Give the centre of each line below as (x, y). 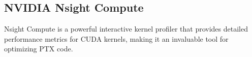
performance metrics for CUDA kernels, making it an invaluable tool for (116, 38)
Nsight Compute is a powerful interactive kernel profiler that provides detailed (126, 29)
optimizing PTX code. (39, 49)
